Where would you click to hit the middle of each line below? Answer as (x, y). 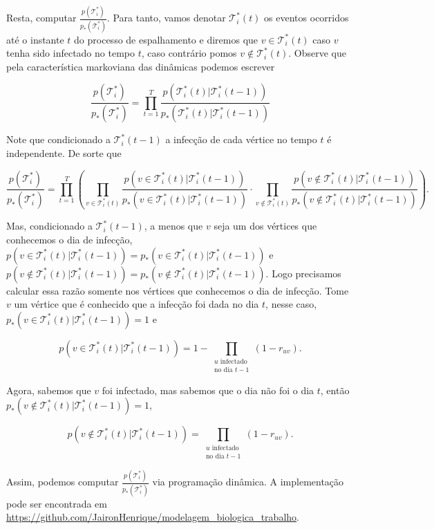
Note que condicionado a (58, 139)
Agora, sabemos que (49, 390)
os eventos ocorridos (306, 18)
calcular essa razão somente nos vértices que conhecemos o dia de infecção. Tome (178, 290)
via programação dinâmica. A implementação (248, 482)
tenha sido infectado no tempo (70, 53)
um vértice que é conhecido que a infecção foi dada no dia (136, 304)
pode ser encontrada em (57, 503)
